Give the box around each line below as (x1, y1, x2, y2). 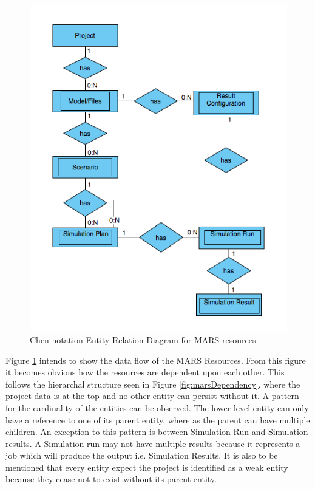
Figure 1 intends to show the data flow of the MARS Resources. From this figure (5, 354, 306, 366)
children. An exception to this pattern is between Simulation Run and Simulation (5, 425, 308, 438)
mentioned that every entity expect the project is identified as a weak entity (5, 460, 288, 473)
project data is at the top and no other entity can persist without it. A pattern (5, 389, 299, 402)
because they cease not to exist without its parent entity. (5, 473, 217, 485)
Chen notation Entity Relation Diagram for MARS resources (30, 333, 256, 346)
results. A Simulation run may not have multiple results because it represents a (5, 437, 300, 450)
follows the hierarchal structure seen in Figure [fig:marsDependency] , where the (5, 377, 300, 390)
